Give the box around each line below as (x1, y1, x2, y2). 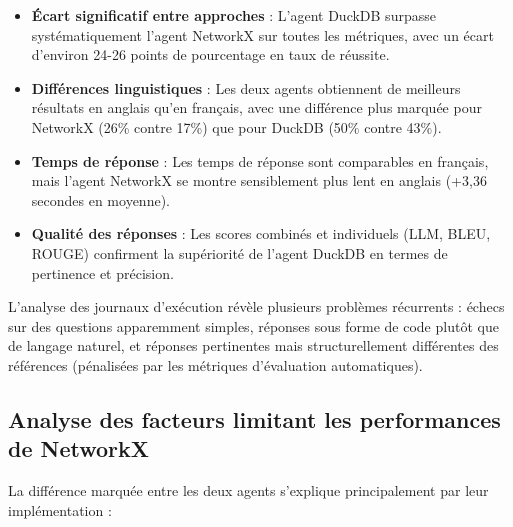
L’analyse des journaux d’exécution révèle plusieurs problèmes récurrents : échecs (8, 296, 505, 317)
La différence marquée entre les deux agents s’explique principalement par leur (8, 480, 489, 501)
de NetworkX (8, 433, 150, 464)
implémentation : (8, 499, 112, 520)
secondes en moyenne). (31, 189, 170, 210)
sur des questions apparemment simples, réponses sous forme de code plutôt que (8, 315, 499, 336)
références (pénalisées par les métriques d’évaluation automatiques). (8, 354, 423, 375)
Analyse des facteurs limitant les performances (8, 403, 501, 434)
